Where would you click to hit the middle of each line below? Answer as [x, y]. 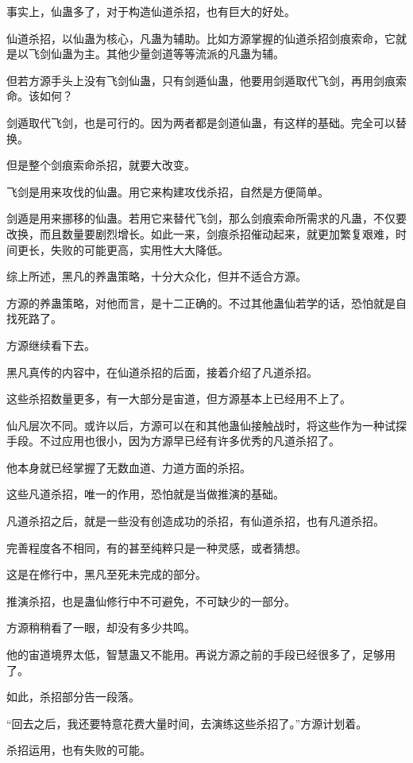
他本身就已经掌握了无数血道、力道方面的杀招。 [129, 467]
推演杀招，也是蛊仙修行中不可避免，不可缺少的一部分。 [151, 600]
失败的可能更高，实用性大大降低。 [139, 249]
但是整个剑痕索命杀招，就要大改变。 [101, 165]
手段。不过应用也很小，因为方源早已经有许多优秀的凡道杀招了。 [173, 441]
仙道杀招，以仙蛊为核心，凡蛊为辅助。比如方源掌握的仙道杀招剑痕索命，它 [201, 38]
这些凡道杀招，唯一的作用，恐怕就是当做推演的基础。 [145, 494]
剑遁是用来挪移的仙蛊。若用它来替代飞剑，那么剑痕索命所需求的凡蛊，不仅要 [206, 218]
